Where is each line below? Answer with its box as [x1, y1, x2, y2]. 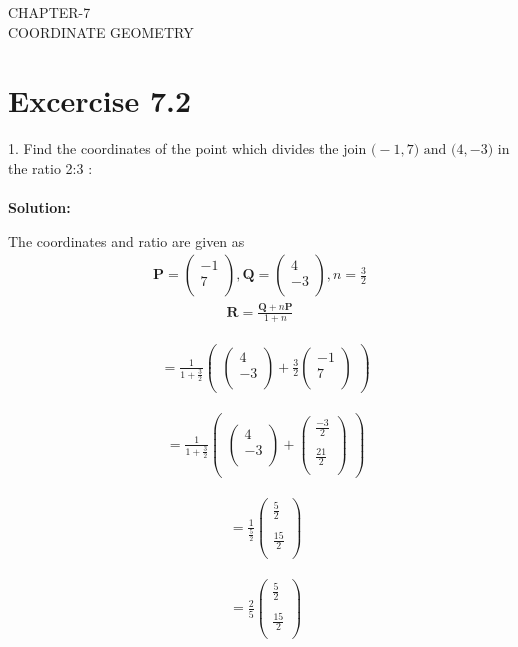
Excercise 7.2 [8, 80, 192, 121]
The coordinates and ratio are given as [8, 230, 245, 251]
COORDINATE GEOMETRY [8, 21, 194, 42]
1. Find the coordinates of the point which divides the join [8, 138, 367, 159]
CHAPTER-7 [8, 2, 91, 22]
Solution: [8, 197, 71, 218]
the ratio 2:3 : [8, 157, 93, 178]
